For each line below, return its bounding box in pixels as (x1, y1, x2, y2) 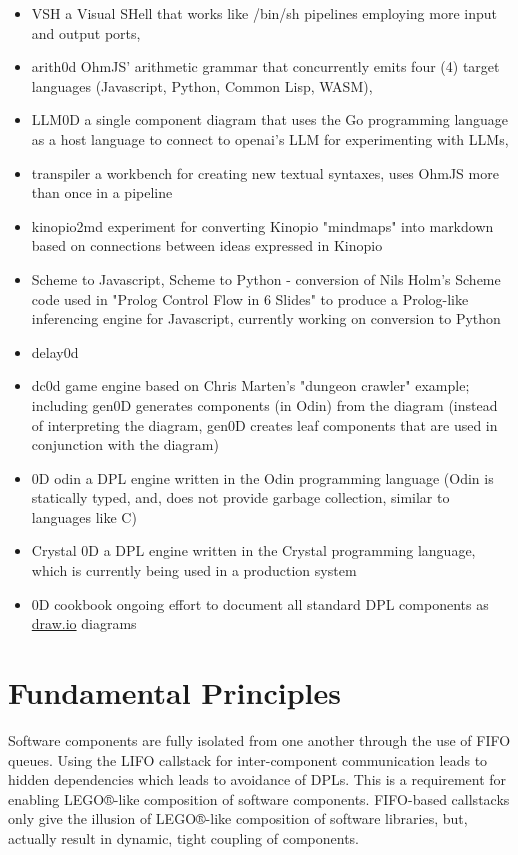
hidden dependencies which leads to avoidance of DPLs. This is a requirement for (8, 769, 507, 790)
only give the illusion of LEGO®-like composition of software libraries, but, (8, 808, 468, 829)
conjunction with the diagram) (31, 434, 219, 455)
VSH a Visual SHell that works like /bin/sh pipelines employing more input (31, 3, 497, 23)
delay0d (31, 341, 79, 362)
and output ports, (31, 22, 141, 43)
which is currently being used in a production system (31, 560, 357, 581)
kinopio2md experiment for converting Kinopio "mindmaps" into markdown (31, 215, 494, 236)
